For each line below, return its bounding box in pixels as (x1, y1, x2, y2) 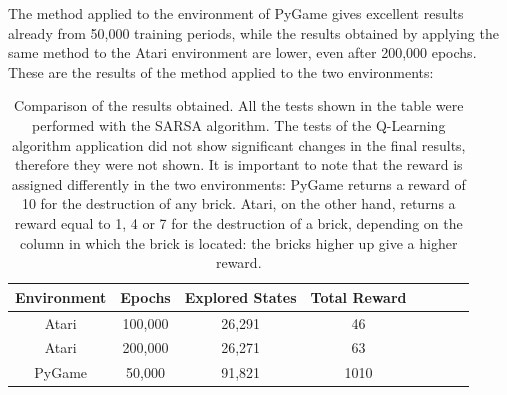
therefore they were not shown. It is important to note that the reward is (14, 154, 463, 175)
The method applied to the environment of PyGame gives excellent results (8, 3, 464, 23)
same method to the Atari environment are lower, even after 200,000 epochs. (8, 42, 477, 63)
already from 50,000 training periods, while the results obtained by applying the (8, 22, 499, 43)
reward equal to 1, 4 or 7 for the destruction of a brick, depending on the (14, 212, 463, 233)
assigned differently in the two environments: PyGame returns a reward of (11, 173, 466, 194)
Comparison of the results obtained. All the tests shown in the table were (14, 95, 464, 116)
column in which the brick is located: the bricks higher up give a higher (20, 232, 458, 253)
